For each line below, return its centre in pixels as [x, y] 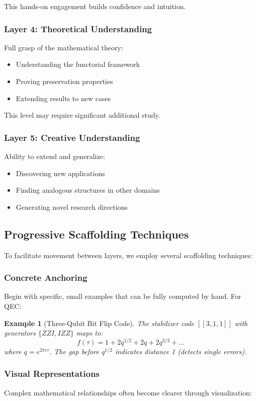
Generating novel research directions [72, 207]
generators [20, 333]
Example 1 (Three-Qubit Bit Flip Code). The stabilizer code [99, 323]
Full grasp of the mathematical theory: [64, 47]
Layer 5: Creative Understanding [72, 137]
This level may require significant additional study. [82, 115]
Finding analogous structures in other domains [88, 190]
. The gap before [74, 351]
